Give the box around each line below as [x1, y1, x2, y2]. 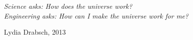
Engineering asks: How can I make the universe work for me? [4, 10, 189, 20]
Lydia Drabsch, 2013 [4, 27, 66, 37]
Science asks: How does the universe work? [4, 1, 132, 11]
